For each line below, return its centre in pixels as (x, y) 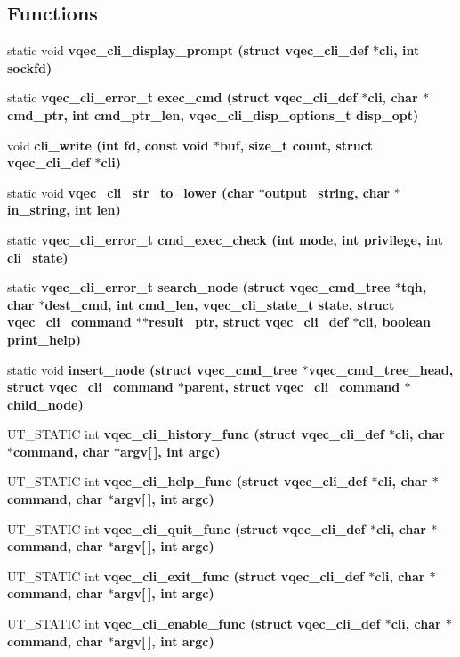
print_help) (44, 339)
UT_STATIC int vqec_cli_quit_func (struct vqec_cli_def (186, 528)
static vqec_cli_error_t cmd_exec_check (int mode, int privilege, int (225, 239)
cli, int (399, 50)
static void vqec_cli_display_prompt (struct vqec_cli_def (188, 50)
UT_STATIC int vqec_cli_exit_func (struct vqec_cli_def (186, 576)
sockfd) (30, 67)
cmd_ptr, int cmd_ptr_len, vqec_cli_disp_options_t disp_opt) (213, 114)
